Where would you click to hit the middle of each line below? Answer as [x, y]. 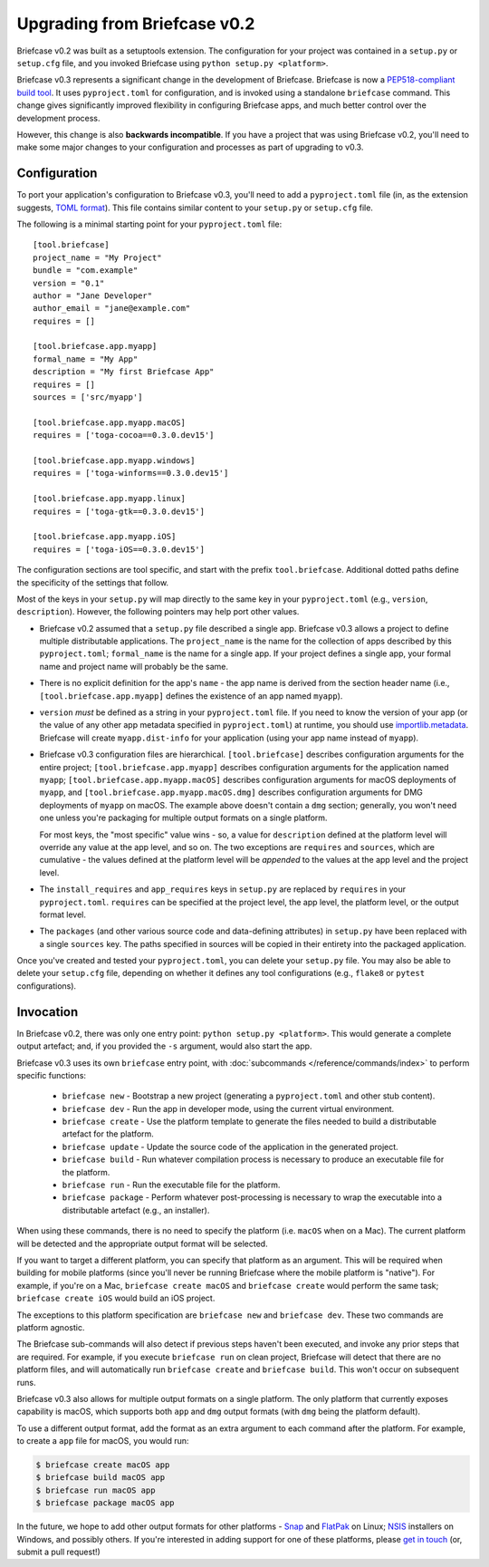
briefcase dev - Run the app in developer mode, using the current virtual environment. [228, 1108]
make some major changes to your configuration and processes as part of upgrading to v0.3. [190, 147]
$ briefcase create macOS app [103, 1465]
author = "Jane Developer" [93, 295]
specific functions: [51, 1075]
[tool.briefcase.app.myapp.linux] [109, 499]
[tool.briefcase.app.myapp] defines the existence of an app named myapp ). [191, 696]
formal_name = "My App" [86, 359]
